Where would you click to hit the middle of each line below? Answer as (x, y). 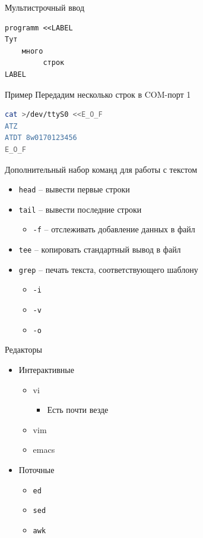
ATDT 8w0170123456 (41, 138)
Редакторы (23, 349)
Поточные (37, 469)
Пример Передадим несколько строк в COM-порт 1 (98, 94)
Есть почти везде (78, 410)
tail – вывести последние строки (80, 209)
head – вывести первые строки (74, 189)
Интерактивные (46, 369)
